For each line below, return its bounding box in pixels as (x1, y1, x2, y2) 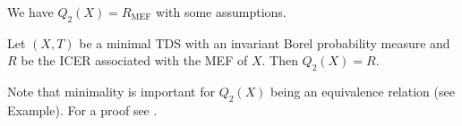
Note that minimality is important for (7, 82, 215, 101)
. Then (261, 51, 298, 70)
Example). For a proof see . (7, 100, 158, 119)
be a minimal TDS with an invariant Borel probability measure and (79, 33, 450, 52)
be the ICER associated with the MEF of (21, 51, 248, 70)
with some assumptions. (156, 3, 287, 21)
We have (7, 3, 54, 21)
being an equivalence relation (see (270, 82, 455, 101)
